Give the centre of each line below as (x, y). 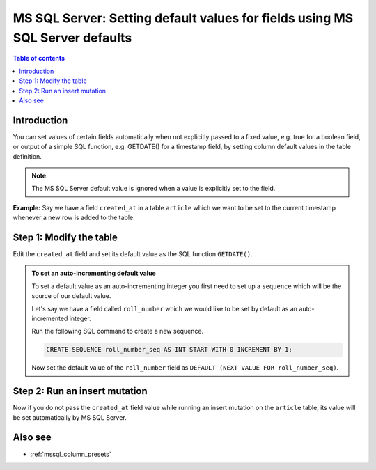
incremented (50, 319)
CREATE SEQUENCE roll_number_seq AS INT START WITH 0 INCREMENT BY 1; (169, 350)
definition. (27, 156)
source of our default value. (71, 296)
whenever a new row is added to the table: (74, 218)
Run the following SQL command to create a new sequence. (118, 331)
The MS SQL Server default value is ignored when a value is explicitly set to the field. (154, 189)
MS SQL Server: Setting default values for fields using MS (183, 18)
